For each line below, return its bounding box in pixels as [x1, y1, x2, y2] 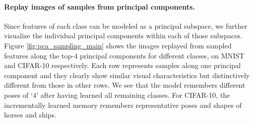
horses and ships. [4, 109, 56, 120]
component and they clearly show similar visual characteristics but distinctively [4, 70, 250, 80]
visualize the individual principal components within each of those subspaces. [4, 30, 242, 41]
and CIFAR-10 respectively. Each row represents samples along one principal [4, 60, 241, 71]
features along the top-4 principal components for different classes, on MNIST [4, 50, 244, 60]
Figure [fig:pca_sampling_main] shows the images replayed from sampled [4, 40, 232, 50]
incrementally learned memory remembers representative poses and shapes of [4, 99, 242, 110]
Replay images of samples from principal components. [4, 1, 195, 12]
